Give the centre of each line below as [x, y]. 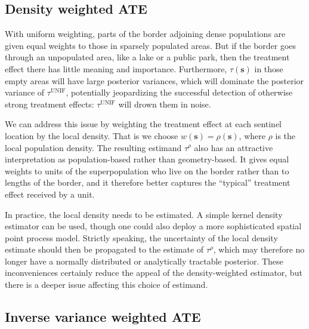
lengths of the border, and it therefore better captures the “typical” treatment [148, 182]
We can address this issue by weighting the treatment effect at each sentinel [143, 124]
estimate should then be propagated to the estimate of [104, 249]
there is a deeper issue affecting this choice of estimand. [106, 285]
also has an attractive [234, 147]
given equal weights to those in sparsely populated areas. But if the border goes [151, 45]
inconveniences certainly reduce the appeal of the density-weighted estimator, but [154, 273]
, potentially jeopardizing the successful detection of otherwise [179, 92]
